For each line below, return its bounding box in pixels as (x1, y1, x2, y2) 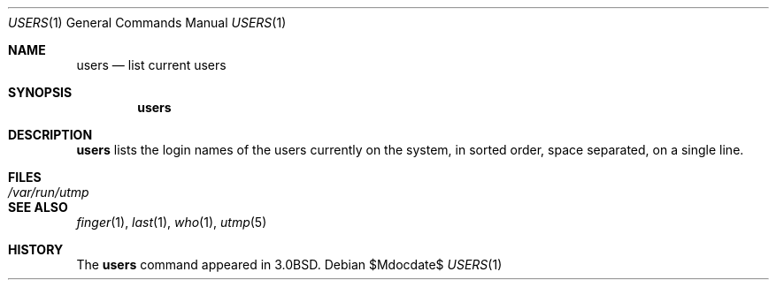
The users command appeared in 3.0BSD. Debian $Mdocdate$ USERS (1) (76, 257, 503, 272)
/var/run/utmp (8, 185, 89, 200)
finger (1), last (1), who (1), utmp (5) (76, 215, 267, 230)
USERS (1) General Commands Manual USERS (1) (8, 15, 287, 30)
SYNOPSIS (8, 85, 73, 100)
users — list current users (76, 57, 227, 72)
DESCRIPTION (8, 127, 93, 142)
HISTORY (8, 242, 64, 257)
